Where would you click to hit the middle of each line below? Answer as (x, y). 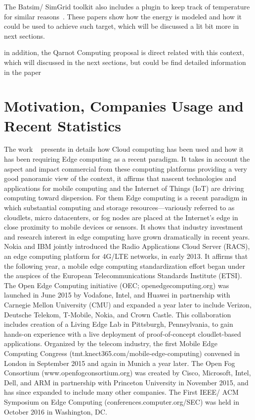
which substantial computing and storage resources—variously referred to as (119, 208)
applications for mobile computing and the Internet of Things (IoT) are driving (124, 188)
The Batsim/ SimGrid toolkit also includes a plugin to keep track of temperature (127, 6)
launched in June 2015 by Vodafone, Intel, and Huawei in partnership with (117, 295)
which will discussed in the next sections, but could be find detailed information (125, 62)
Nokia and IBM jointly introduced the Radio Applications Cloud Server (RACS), (127, 246)
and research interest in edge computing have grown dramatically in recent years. (127, 236)
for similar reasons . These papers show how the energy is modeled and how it (123, 16)
